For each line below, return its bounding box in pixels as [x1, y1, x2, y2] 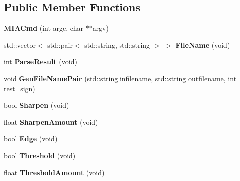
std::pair [47, 39, 73, 50]
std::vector [4, 39, 36, 50]
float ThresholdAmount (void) [4, 167, 105, 177]
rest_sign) [4, 83, 35, 93]
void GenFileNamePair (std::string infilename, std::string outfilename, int [4, 73, 237, 83]
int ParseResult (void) [4, 56, 77, 67]
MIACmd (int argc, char [4, 23, 83, 33]
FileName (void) [175, 39, 230, 50]
